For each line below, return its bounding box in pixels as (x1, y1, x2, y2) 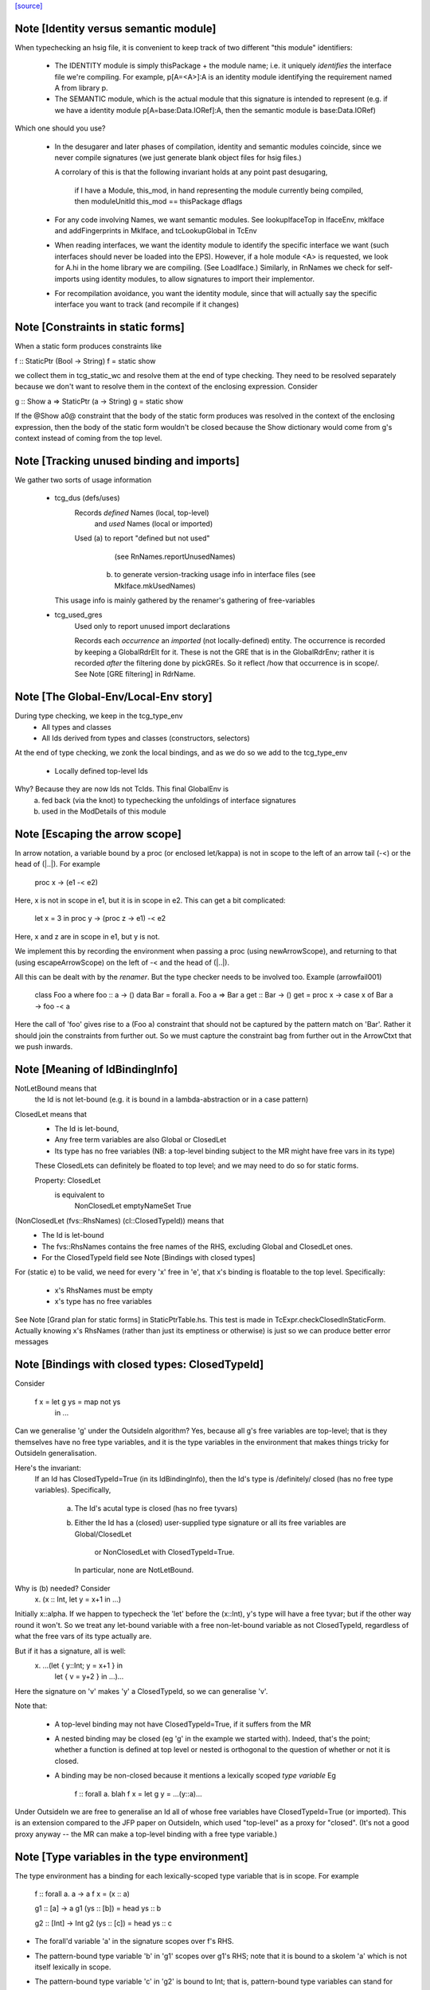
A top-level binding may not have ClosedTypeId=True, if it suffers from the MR (54, 1719, 311, 1729)
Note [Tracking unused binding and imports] (14, 454, 240, 467)
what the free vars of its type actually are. (14, 1632, 152, 1641)
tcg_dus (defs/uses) (54, 494, 120, 503)
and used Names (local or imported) (94, 519, 213, 529)
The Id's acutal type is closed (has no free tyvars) (74, 1503, 238, 1512)
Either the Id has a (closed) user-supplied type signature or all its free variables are (74, 1518, 346, 1528)
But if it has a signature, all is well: (14, 1646, 127, 1656)
